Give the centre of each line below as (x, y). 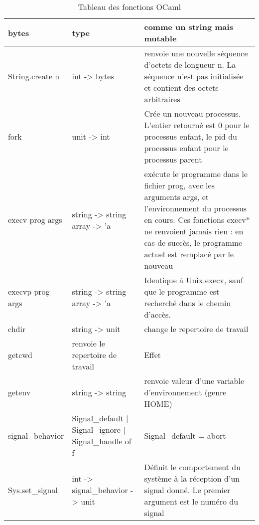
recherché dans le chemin (188, 303)
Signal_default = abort (185, 435)
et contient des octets (181, 87)
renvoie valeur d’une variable (194, 381)
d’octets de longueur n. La (190, 65)
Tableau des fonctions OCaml (129, 7)
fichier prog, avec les (179, 185)
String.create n (34, 76)
